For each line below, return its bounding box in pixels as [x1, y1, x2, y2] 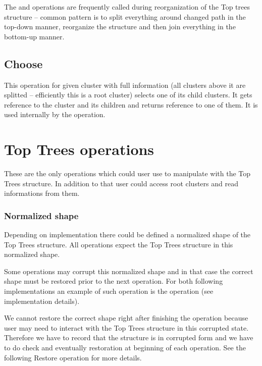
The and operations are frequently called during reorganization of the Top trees [4, 2, 250, 12]
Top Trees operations [4, 139, 154, 160]
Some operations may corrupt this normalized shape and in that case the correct [4, 266, 253, 276]
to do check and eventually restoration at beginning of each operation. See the [4, 342, 246, 353]
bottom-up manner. [4, 31, 65, 41]
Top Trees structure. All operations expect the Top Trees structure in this [4, 239, 233, 249]
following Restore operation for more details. [4, 352, 142, 362]
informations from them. [4, 188, 80, 198]
